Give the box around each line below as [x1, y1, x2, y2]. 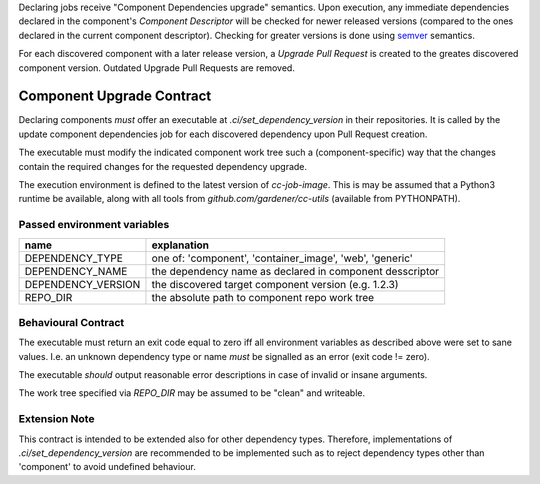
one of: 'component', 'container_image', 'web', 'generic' [151, 251, 414, 265]
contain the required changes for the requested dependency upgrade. [18, 160, 308, 172]
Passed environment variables [18, 218, 170, 232]
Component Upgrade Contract [18, 88, 212, 105]
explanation [151, 238, 210, 252]
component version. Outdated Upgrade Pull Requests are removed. [18, 61, 295, 74]
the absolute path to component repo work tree [151, 290, 375, 304]
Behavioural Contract [18, 315, 125, 329]
